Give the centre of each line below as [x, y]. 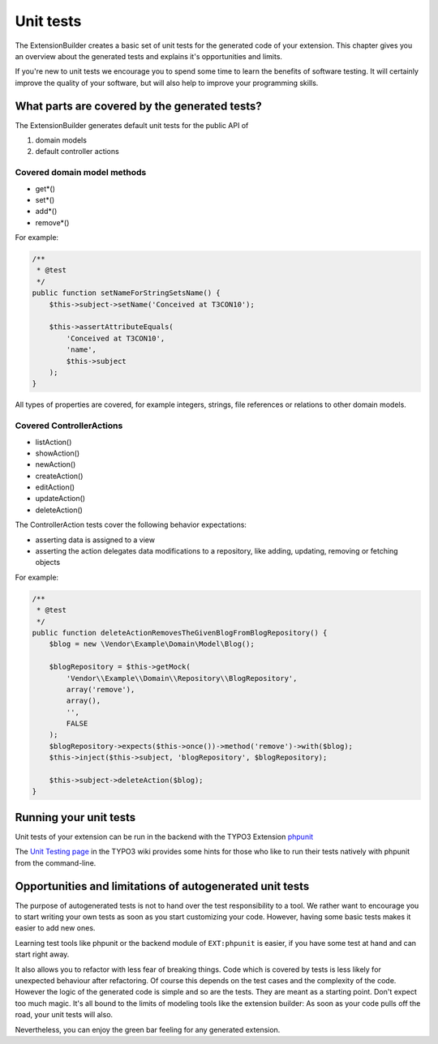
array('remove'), [101, 689]
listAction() [54, 442]
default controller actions [77, 152]
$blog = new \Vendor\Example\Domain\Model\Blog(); [152, 644]
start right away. [42, 954]
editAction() [55, 487]
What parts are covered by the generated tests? [139, 106]
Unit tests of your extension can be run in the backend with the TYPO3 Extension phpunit [164, 836]
